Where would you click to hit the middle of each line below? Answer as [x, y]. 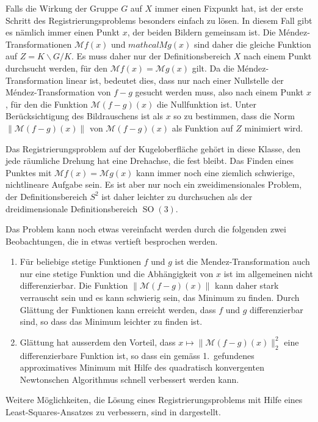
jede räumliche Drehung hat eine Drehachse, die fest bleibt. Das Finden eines [150, 161]
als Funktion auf [202, 128]
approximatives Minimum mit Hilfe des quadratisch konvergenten [142, 367]
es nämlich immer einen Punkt [63, 32]
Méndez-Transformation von [58, 92]
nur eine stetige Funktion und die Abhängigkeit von [117, 273]
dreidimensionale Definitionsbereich [72, 208]
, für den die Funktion [47, 104]
